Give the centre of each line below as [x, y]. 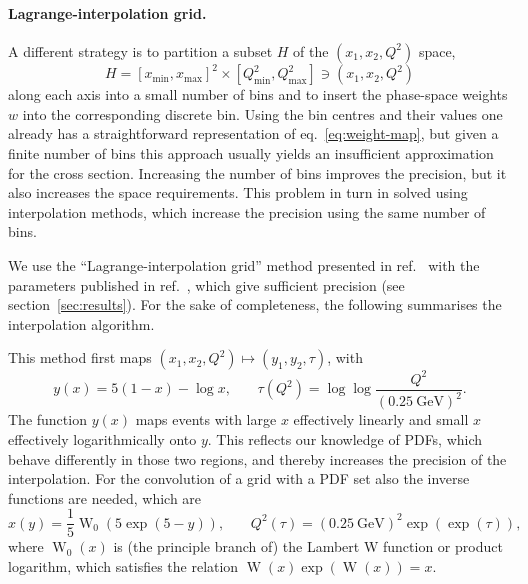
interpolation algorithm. [81, 323]
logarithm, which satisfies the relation [123, 565]
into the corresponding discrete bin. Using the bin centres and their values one [262, 113]
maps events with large [206, 419]
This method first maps [80, 357]
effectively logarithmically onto [102, 438]
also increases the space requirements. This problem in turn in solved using [238, 192]
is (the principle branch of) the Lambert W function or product [308, 546]
